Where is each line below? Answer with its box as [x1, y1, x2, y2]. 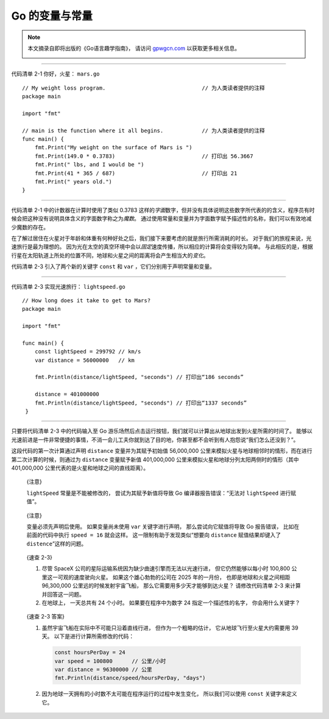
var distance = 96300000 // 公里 [54, 666, 152, 673]
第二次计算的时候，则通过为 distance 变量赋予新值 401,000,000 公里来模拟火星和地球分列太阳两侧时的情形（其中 [11, 456, 299, 463]
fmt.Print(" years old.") [34, 179, 113, 185]
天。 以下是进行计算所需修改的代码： [41, 632, 134, 640]
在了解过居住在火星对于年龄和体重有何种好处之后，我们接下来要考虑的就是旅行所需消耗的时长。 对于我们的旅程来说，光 [11, 235, 312, 242]
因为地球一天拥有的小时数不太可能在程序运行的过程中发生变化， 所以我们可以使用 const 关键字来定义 [41, 690, 297, 698]
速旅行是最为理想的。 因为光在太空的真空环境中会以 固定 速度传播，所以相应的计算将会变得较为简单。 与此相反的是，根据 [11, 243, 313, 250]
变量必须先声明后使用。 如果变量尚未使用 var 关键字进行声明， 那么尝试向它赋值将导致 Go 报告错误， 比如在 [26, 523, 300, 530]
